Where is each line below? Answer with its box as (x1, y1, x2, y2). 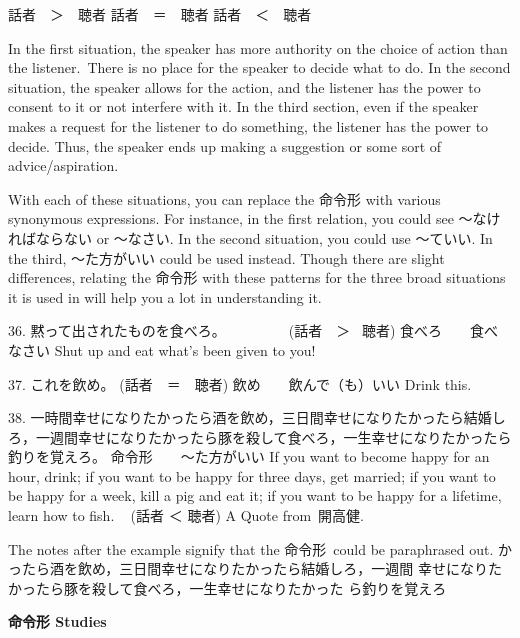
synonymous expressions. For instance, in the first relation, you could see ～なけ (8, 208, 501, 229)
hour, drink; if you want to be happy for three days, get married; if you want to (8, 465, 496, 486)
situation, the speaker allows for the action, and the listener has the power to (8, 76, 481, 97)
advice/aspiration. (8, 155, 119, 176)
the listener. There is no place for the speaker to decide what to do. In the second (8, 57, 511, 78)
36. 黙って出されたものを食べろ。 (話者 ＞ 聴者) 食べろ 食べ (8, 320, 499, 341)
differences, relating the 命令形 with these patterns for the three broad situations (8, 267, 506, 288)
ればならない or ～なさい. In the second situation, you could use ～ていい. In (8, 227, 493, 248)
